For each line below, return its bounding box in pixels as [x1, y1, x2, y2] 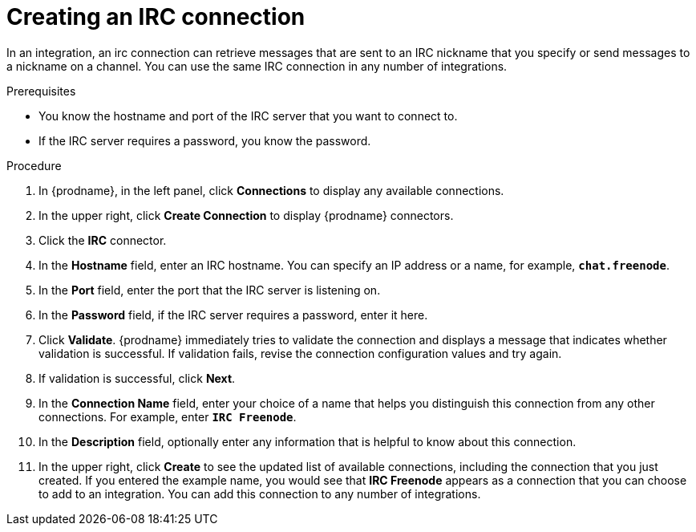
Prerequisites [6, 83, 76, 98]
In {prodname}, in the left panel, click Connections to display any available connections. [38, 183, 504, 197]
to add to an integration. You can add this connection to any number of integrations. [38, 486, 481, 501]
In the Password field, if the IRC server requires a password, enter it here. [38, 307, 428, 322]
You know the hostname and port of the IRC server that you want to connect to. [38, 108, 458, 123]
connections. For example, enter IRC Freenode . [38, 409, 297, 424]
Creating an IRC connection [6, 3, 306, 30]
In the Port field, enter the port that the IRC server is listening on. [38, 282, 381, 297]
